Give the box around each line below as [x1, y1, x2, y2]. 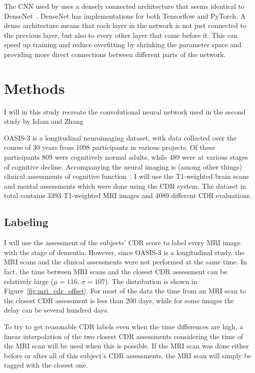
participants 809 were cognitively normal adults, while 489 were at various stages [4, 152, 248, 162]
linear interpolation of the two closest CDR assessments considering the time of [4, 331, 243, 341]
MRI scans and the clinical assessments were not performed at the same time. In [4, 257, 247, 267]
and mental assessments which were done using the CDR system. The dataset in [4, 180, 246, 191]
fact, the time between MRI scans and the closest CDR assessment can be [4, 266, 227, 277]
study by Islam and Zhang [4, 116, 84, 126]
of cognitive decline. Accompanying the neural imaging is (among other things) [4, 161, 242, 172]
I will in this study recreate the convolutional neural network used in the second [4, 106, 246, 116]
